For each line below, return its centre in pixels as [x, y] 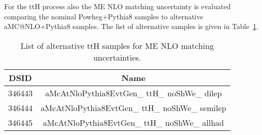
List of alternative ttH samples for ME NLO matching [117, 45]
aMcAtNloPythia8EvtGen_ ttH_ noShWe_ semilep [134, 107]
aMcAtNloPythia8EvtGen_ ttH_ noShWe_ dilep [133, 93]
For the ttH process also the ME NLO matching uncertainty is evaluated [118, 6]
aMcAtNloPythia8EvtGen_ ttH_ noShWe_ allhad [134, 122]
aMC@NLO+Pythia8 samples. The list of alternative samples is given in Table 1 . [131, 26]
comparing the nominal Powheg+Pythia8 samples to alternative [104, 16]
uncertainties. [117, 57]
